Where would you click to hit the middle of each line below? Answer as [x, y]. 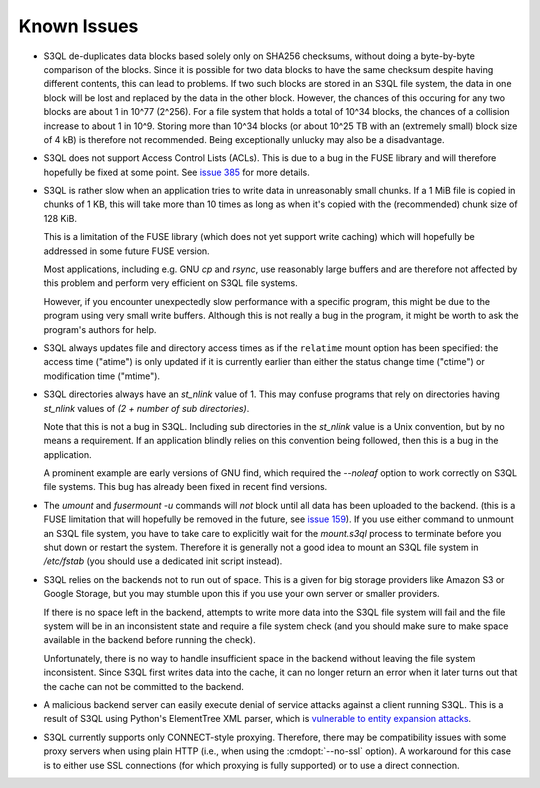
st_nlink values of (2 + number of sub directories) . [146, 408]
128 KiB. [60, 218]
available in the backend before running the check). [149, 640]
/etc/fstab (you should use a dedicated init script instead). [163, 561]
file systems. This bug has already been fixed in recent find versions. [185, 487]
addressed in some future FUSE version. [126, 251]
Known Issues [78, 26]
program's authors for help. [100, 329]
